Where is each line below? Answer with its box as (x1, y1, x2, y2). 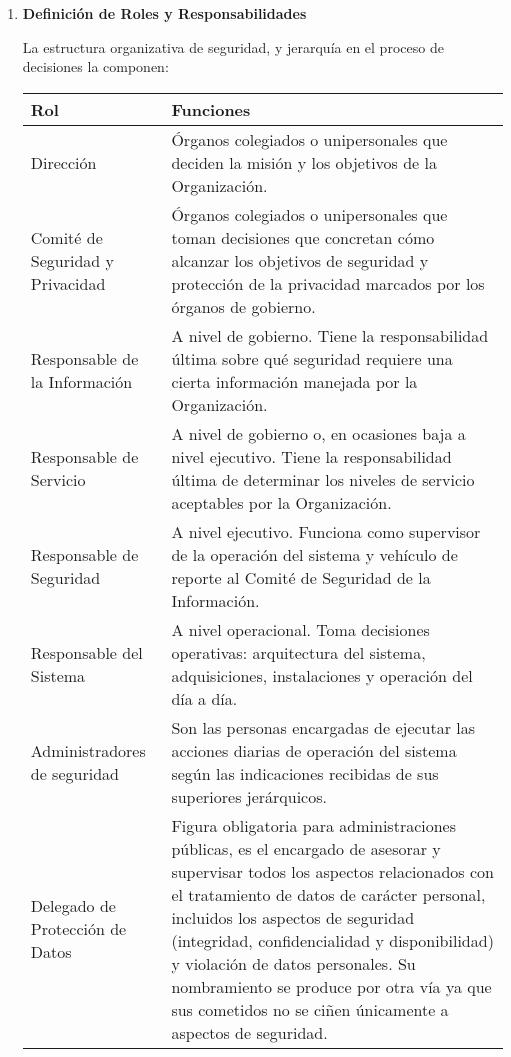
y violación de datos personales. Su (171, 951, 416, 975)
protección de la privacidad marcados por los (171, 271, 485, 295)
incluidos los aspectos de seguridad (171, 905, 415, 929)
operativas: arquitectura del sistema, (171, 640, 426, 664)
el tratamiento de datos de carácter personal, (171, 882, 486, 906)
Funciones (171, 97, 251, 121)
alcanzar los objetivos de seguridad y (171, 248, 429, 272)
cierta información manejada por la (171, 369, 418, 393)
